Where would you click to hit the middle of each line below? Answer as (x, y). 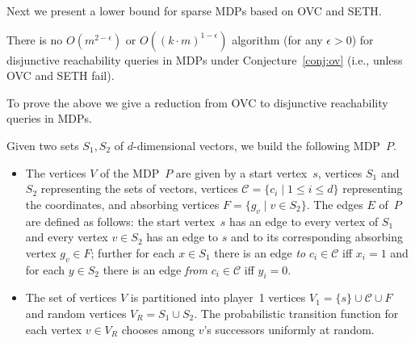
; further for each (133, 252)
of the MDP (130, 172)
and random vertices (76, 313)
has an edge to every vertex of (304, 221)
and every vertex (67, 237)
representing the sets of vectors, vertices (139, 188)
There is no (35, 39)
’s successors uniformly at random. (289, 329)
